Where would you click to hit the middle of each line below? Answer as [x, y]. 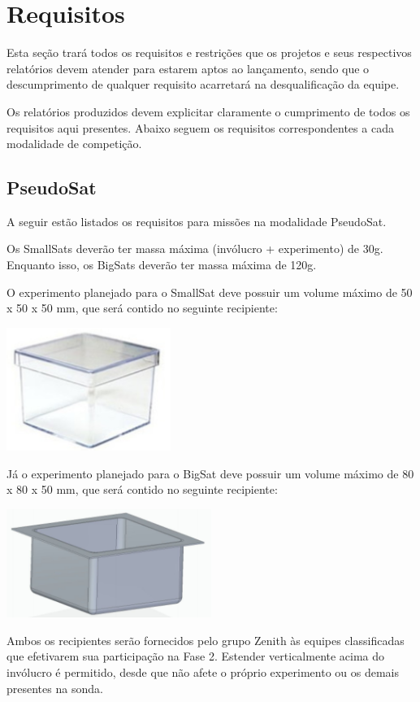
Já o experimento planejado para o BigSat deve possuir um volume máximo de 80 [210, 473]
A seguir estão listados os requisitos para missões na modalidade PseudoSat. [197, 221]
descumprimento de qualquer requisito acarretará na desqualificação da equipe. [203, 84]
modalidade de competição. [74, 144]
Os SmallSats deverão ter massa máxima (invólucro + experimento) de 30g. [195, 249]
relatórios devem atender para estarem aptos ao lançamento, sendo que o [188, 68]
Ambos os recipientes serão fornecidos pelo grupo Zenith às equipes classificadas [206, 640]
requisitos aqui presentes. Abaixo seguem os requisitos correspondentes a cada [200, 127]
